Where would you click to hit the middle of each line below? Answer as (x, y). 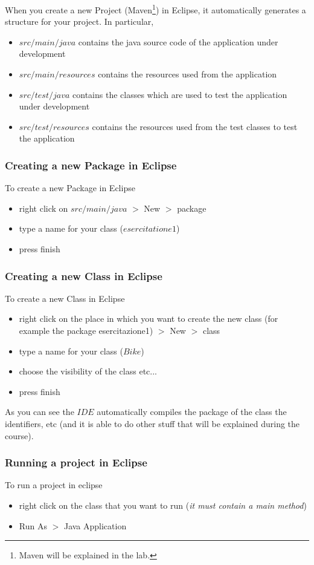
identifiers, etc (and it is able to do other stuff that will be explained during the (152, 423)
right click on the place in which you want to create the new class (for (149, 318)
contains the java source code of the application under (178, 41)
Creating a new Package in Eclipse (91, 165)
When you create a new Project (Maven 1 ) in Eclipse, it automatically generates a (155, 9)
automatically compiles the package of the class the (192, 412)
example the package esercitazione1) (86, 330)
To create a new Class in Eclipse (65, 298)
